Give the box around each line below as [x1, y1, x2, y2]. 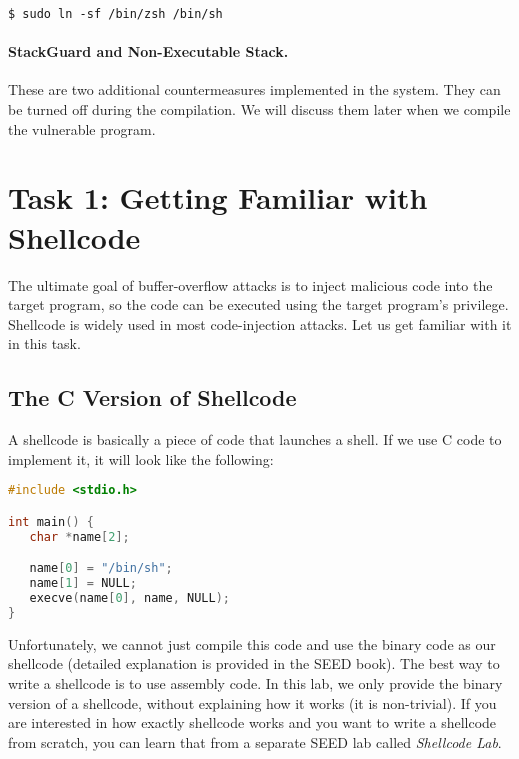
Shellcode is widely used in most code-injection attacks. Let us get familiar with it [8, 313, 512, 334]
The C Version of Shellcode [8, 382, 297, 413]
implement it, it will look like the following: [8, 448, 274, 469]
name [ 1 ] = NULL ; [29, 576, 137, 591]
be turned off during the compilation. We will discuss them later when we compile [8, 99, 511, 120]
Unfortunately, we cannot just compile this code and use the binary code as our [8, 633, 496, 654]
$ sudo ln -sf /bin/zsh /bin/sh [8, 7, 223, 21]
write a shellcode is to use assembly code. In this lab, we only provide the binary [8, 672, 503, 693]
